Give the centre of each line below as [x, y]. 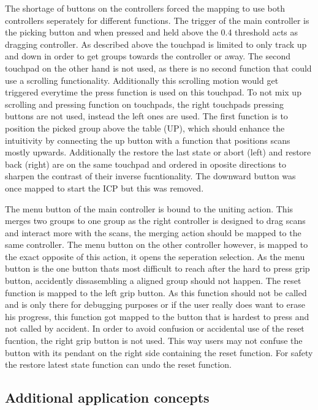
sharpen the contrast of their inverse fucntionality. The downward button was [150, 176]
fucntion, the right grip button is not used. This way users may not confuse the [154, 341]
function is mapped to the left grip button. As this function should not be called [156, 292]
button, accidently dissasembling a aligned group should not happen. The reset [153, 281]
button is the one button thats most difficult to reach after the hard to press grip [157, 268]
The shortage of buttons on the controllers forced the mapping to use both [145, 8]
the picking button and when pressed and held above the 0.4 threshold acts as [152, 32]
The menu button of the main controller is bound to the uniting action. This [149, 208]
